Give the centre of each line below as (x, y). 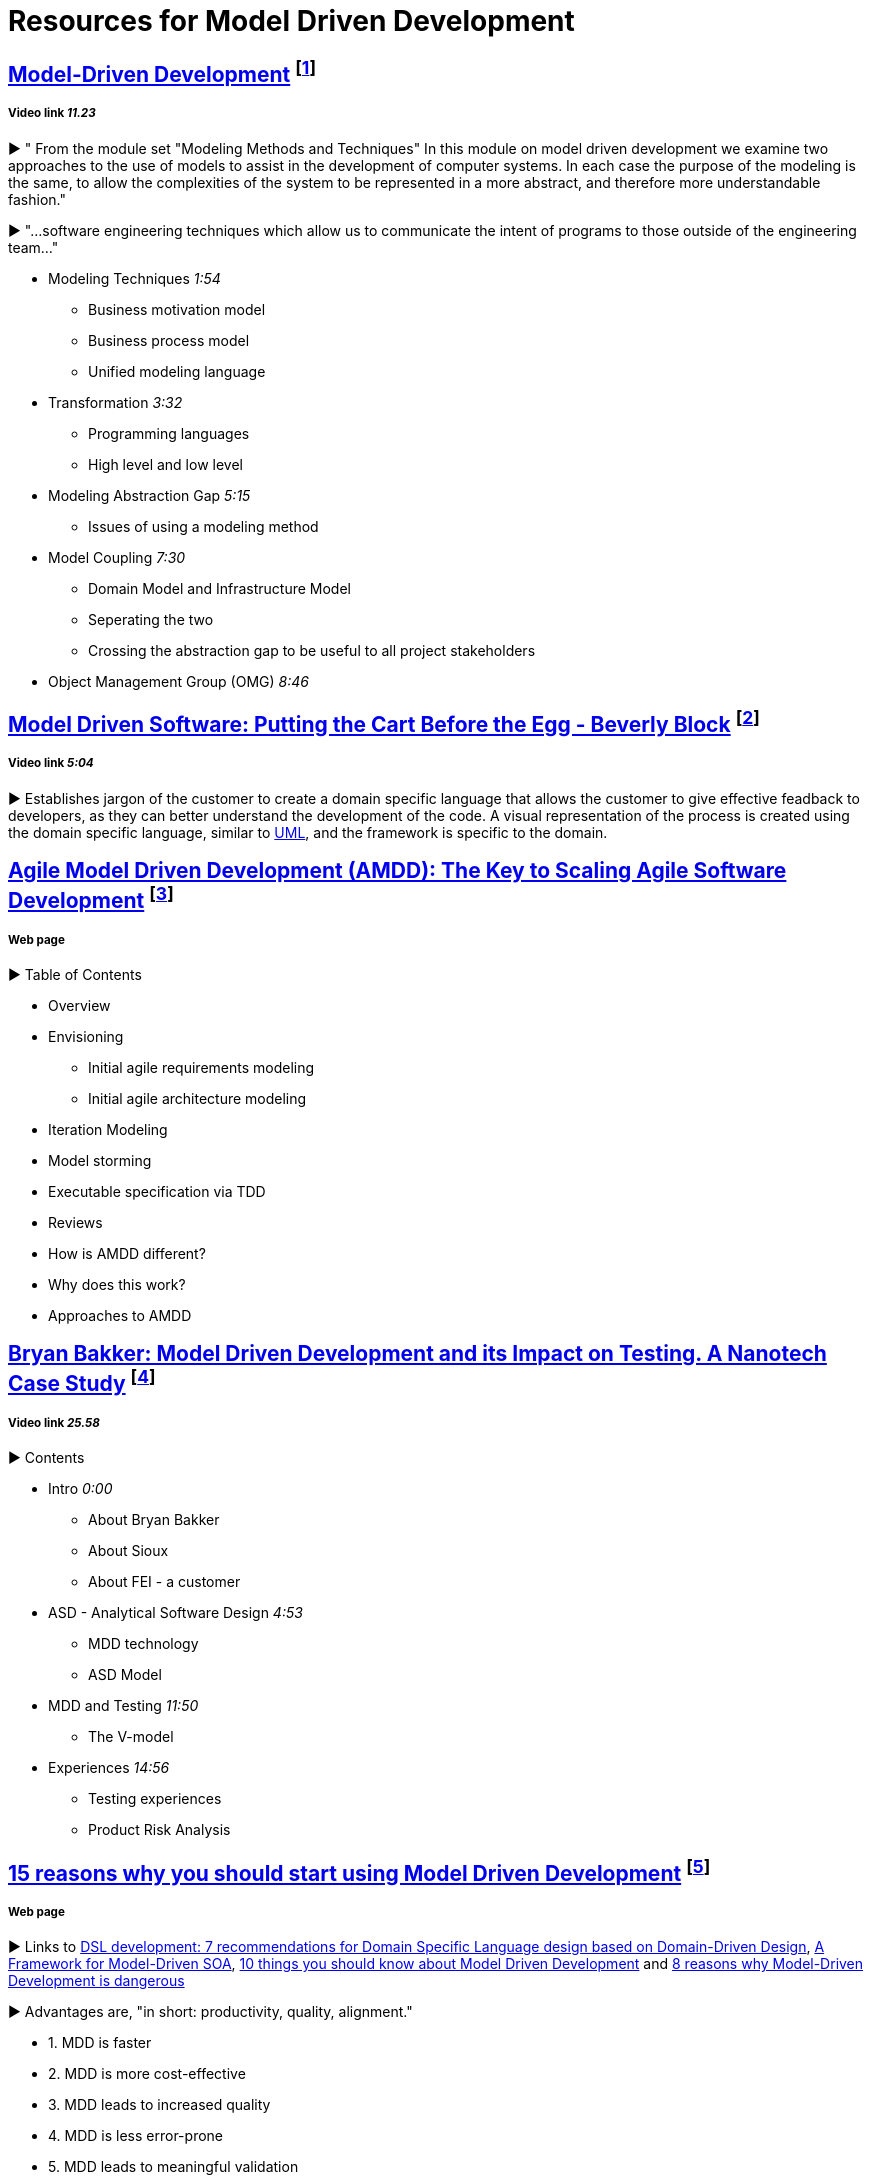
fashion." (37, 199)
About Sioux (128, 1551)
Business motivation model (177, 309)
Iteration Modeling (108, 1129)
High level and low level (165, 464)
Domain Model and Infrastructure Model (219, 588)
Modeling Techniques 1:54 (134, 278)
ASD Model (125, 1675)
